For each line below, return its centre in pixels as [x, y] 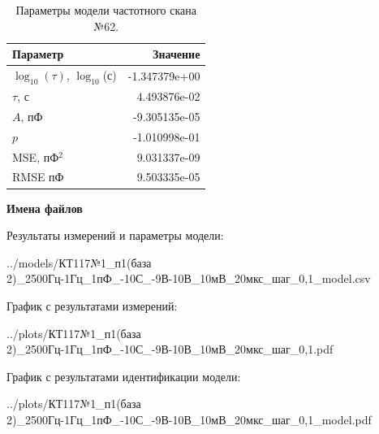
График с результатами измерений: [92, 305]
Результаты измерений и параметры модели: [115, 235]
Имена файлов [45, 208]
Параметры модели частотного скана [106, 10]
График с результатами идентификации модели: [124, 376]
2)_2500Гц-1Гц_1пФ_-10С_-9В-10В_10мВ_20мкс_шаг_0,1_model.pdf [189, 419]
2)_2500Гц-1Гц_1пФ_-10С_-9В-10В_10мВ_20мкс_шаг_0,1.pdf [170, 349]
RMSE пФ [38, 177]
